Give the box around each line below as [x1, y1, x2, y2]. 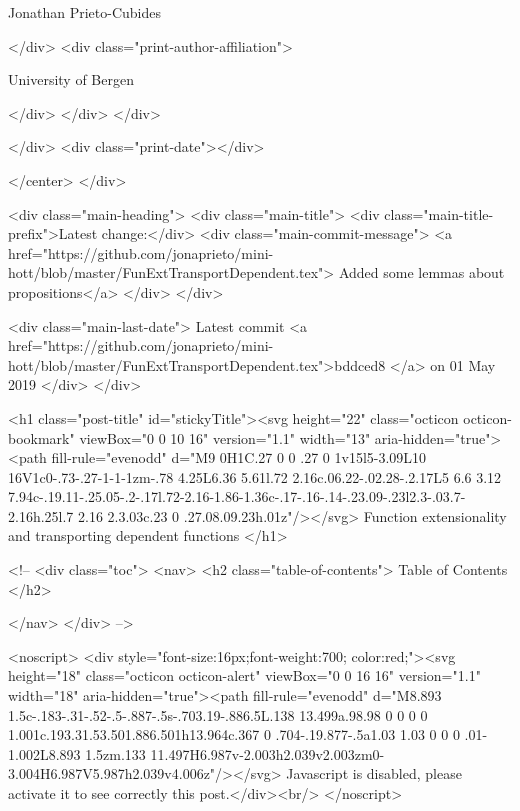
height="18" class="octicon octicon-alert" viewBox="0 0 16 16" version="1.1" [8, 665, 481, 686]
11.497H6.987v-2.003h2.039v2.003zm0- [150, 743, 385, 764]
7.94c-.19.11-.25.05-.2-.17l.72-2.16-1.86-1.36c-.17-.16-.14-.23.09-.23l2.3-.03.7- [8, 486, 466, 507]
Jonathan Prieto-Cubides [8, 2, 161, 22]
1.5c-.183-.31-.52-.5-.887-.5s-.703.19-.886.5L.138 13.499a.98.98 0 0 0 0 [8, 704, 428, 725]
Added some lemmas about [338, 262, 505, 283]
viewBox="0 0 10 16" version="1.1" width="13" [79, 427, 371, 448]
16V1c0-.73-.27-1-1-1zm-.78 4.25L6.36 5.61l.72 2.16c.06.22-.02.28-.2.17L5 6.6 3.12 [8, 466, 502, 487]
